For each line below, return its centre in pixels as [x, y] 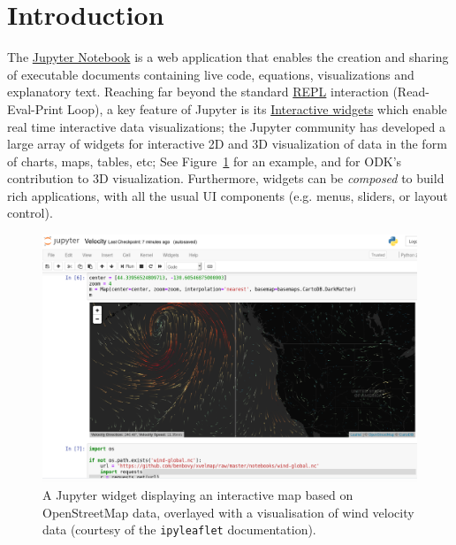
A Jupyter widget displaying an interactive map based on [198, 494]
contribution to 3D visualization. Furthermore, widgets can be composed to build [226, 178]
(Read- [411, 92]
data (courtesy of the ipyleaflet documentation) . [179, 530]
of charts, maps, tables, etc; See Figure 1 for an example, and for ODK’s [205, 161]
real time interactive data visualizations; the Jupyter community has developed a [226, 126]
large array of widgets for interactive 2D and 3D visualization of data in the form [227, 144]
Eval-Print [35, 108]
